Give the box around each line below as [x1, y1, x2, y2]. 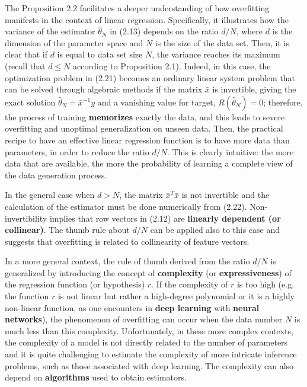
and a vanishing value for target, [97, 95, 216, 108]
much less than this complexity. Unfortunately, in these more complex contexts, [5, 324, 293, 337]
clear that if [5, 48, 47, 60]
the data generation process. [5, 168, 107, 181]
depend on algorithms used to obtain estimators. [5, 371, 187, 383]
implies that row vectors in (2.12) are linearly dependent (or [49, 212, 281, 224]
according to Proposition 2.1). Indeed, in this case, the [73, 59, 271, 72]
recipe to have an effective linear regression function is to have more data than [5, 133, 290, 146]
